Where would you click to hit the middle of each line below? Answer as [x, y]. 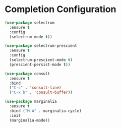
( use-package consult [27, 74]
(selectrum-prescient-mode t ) [41, 60]
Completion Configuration [60, 9]
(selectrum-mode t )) [31, 37]
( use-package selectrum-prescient [41, 46]
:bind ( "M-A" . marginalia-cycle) [45, 111]
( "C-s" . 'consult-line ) [35, 88]
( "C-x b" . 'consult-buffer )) [41, 92]
